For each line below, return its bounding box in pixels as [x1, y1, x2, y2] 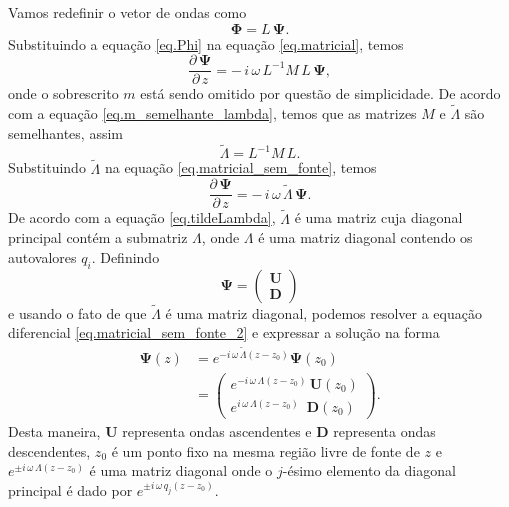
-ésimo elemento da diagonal [282, 460, 456, 481]
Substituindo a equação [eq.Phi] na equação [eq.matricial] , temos [8, 33, 404, 54]
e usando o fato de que [8, 302, 147, 323]
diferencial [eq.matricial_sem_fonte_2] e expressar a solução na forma [8, 322, 440, 343]
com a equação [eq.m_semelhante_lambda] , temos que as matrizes [8, 103, 417, 124]
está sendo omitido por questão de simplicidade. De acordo [140, 83, 501, 104]
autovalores [8, 246, 77, 267]
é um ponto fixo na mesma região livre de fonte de [111, 440, 420, 461]
